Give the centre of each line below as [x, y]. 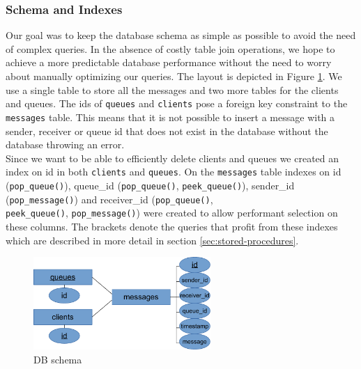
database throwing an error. [65, 144]
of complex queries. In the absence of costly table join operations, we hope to [170, 48]
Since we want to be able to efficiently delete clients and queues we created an [172, 158]
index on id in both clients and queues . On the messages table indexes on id [174, 172]
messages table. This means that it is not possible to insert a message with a [170, 117]
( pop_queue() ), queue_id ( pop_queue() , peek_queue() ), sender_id [150, 185]
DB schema [58, 359]
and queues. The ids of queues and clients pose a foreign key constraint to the [177, 103]
